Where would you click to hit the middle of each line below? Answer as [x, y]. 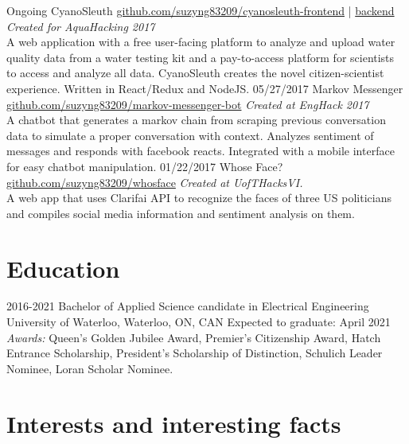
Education [63, 268]
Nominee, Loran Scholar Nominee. [90, 368]
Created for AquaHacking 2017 [81, 26]
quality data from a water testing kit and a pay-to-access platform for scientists [201, 57]
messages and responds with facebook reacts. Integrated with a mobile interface [201, 151]
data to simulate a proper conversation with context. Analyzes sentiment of [190, 135]
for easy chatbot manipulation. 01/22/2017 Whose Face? [145, 166]
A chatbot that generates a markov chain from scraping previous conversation [196, 120]
